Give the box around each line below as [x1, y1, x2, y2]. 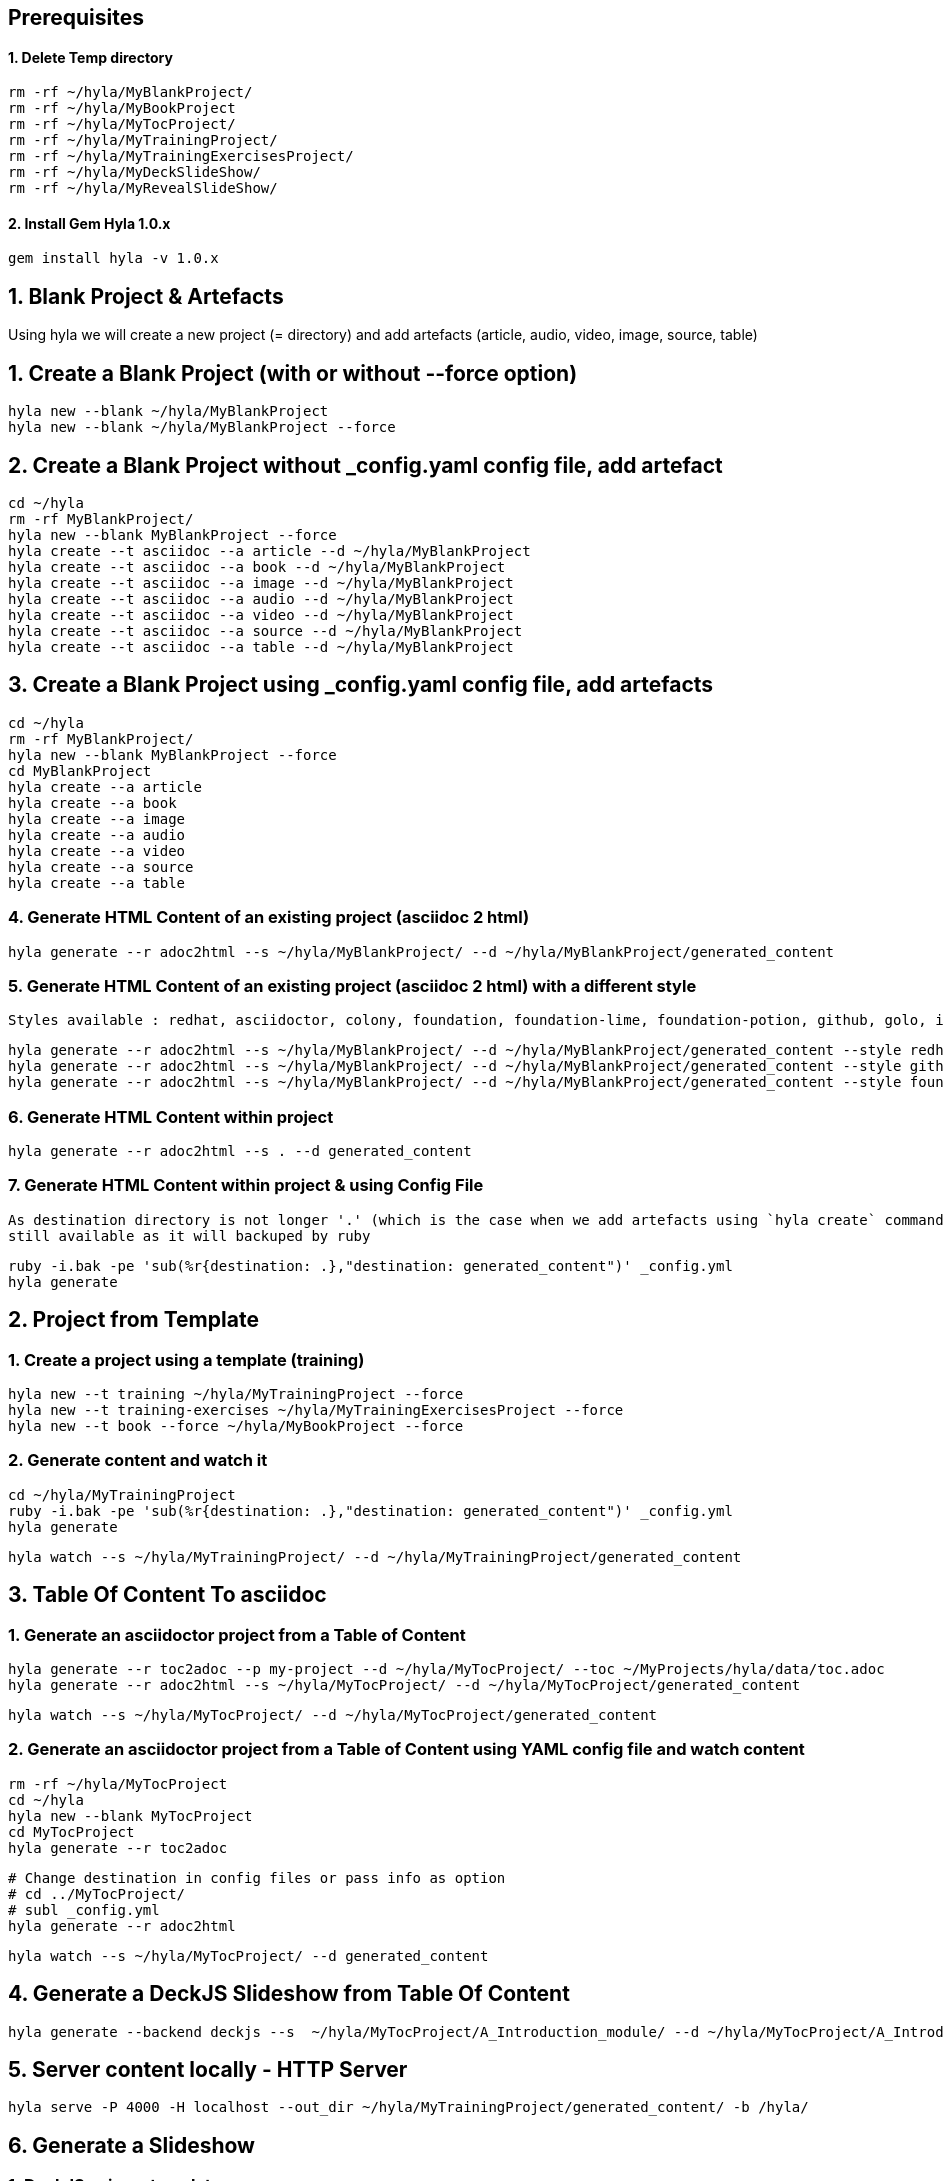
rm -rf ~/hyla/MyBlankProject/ [8, 84, 253, 101]
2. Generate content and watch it [8, 1450, 268, 1471]
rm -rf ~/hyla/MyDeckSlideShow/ [8, 164, 261, 181]
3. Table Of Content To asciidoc [8, 1582, 327, 1608]
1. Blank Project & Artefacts [8, 283, 284, 309]
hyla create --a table [8, 874, 186, 891]
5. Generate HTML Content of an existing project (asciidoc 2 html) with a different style [8, 975, 697, 996]
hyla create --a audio [8, 826, 186, 843]
